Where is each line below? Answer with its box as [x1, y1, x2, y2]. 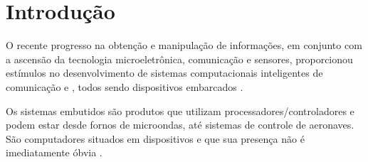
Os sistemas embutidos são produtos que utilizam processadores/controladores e [6, 103, 354, 118]
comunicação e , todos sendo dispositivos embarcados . [6, 79, 243, 94]
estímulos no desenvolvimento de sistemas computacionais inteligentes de [6, 65, 323, 80]
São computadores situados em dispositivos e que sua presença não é [6, 131, 305, 146]
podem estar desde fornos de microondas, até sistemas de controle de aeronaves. [6, 117, 354, 132]
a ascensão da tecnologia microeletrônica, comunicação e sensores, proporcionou [6, 51, 353, 66]
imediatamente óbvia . [6, 145, 102, 160]
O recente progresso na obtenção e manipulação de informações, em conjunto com [6, 38, 362, 53]
